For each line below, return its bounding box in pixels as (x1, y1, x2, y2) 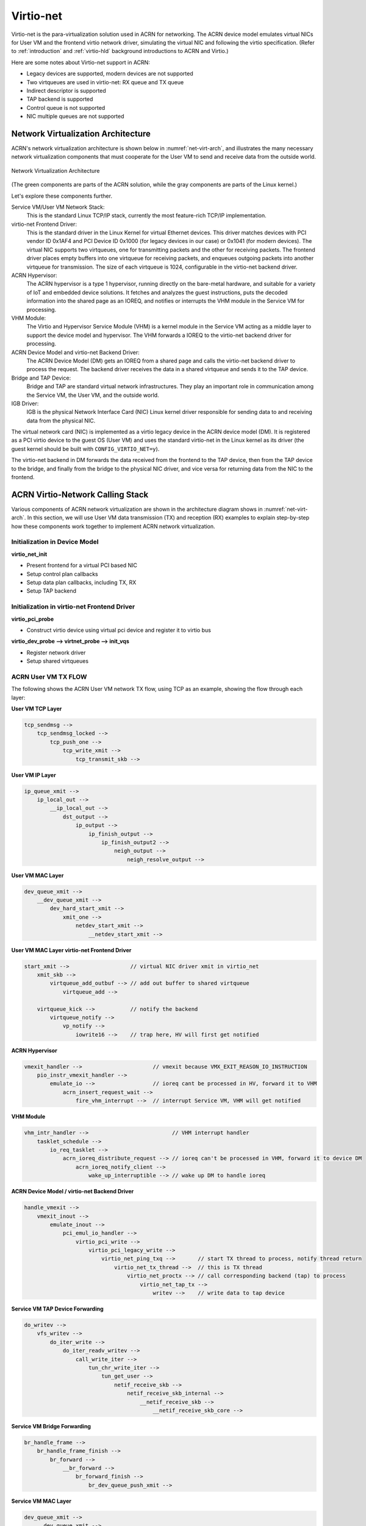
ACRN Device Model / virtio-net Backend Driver (11, 1188, 134, 1195)
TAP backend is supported (26, 95, 93, 103)
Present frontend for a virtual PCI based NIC (26, 562, 137, 569)
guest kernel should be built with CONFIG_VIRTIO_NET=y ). (11, 445, 160, 452)
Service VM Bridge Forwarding (11, 1422, 91, 1430)
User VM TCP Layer (11, 705, 62, 712)
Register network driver (26, 649, 86, 656)
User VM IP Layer (11, 771, 56, 778)
